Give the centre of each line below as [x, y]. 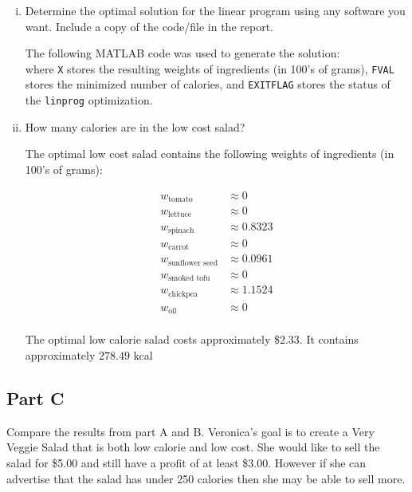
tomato [180, 199]
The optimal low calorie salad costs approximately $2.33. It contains [192, 339]
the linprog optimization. [89, 100]
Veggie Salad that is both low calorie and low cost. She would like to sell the [193, 447]
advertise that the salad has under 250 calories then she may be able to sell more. [206, 478]
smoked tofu [189, 279]
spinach [181, 230]
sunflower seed [193, 263]
